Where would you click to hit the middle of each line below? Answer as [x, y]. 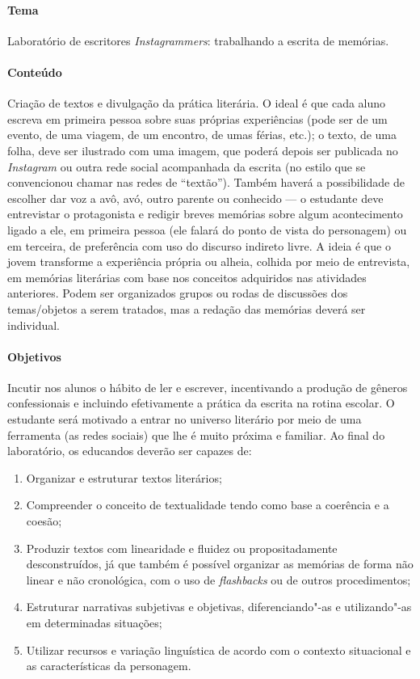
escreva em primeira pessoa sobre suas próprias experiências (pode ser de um [197, 118]
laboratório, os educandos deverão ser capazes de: [130, 451]
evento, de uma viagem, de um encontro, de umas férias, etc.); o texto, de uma [202, 135]
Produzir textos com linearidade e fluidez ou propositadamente [182, 548]
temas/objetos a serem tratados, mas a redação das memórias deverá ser [187, 308]
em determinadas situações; [94, 623]
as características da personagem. [109, 666]
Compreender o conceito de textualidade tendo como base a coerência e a [208, 505]
